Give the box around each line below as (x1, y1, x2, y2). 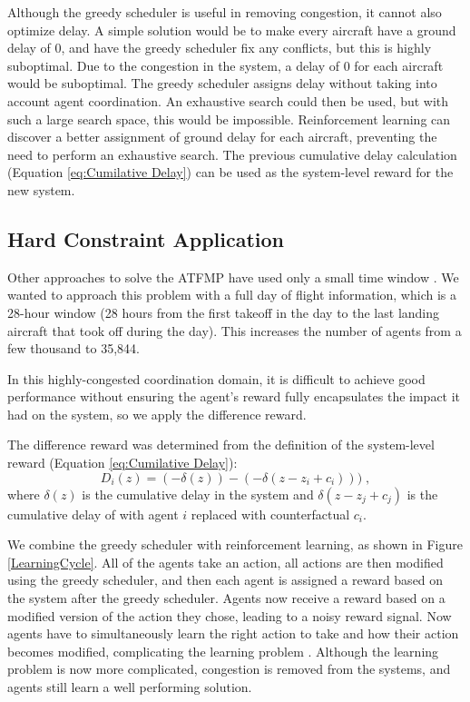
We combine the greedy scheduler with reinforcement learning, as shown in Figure (7, 535, 463, 554)
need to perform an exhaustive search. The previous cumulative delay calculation (7, 144, 457, 163)
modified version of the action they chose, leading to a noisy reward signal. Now (7, 606, 452, 625)
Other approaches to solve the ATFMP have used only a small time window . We (7, 267, 459, 286)
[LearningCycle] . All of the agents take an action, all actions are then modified (7, 552, 444, 571)
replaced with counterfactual (191, 504, 350, 523)
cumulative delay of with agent (7, 504, 179, 523)
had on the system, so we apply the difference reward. (7, 404, 307, 423)
